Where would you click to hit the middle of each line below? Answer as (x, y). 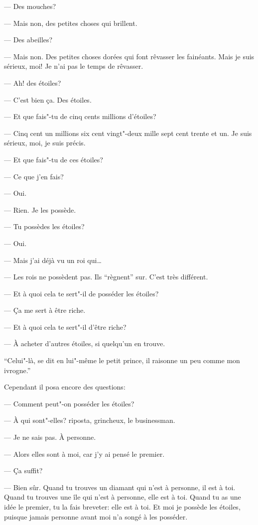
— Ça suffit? (23, 470)
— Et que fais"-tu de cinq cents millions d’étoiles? (80, 116)
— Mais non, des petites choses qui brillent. (71, 23)
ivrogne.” (17, 370)
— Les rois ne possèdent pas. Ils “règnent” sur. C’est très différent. (106, 277)
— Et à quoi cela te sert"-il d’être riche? (65, 327)
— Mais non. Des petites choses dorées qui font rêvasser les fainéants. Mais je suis (129, 56)
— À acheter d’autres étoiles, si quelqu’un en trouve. (85, 343)
